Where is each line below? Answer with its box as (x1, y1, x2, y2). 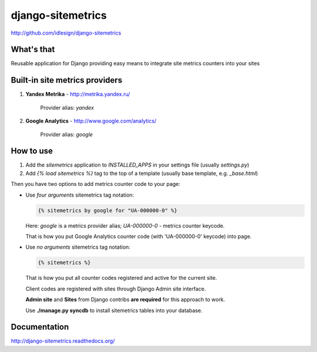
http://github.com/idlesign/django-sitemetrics (11, 29, 122, 36)
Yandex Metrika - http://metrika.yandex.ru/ (25, 91, 130, 98)
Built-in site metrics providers (11, 75, 123, 85)
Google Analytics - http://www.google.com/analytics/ (25, 117, 157, 124)
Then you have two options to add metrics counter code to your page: (11, 181, 181, 188)
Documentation (11, 322, 69, 332)
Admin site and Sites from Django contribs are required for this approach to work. (25, 296, 225, 303)
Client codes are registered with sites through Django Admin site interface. (25, 285, 206, 292)
